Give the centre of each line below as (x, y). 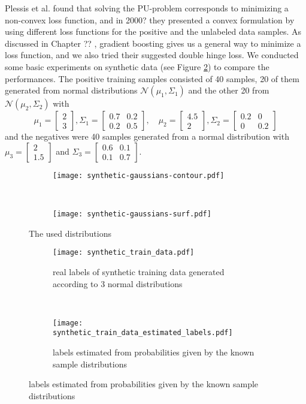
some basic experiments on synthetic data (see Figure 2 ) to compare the (137, 66)
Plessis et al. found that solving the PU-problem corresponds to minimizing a (147, 8)
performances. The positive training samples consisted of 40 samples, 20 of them (152, 78)
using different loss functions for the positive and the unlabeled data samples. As (153, 31)
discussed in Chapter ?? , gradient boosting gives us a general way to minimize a (153, 43)
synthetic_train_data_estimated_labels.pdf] (143, 333)
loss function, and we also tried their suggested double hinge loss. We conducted (152, 55)
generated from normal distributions (71, 90)
